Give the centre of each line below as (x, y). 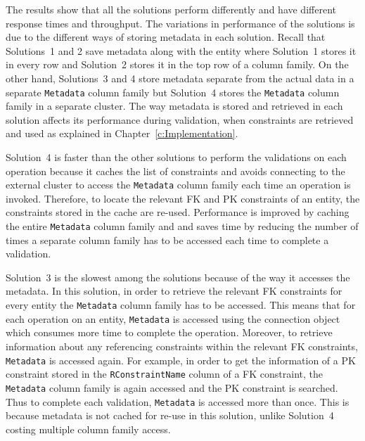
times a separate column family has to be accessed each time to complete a (167, 239)
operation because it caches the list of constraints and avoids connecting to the (175, 171)
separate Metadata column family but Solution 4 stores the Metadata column (173, 92)
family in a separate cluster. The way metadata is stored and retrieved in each (174, 106)
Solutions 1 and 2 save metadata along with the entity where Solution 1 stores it (181, 50)
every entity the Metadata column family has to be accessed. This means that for (181, 305)
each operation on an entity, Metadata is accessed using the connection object (173, 318)
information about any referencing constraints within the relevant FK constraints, (182, 346)
